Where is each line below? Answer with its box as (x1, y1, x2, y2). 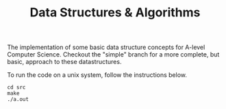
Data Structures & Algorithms (29, 5, 201, 20)
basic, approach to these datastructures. (7, 58, 122, 66)
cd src (7, 84, 26, 91)
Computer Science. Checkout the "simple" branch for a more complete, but (7, 50, 220, 59)
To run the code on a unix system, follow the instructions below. (7, 71, 187, 79)
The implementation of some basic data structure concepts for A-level (7, 43, 205, 52)
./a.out (7, 96, 29, 103)
